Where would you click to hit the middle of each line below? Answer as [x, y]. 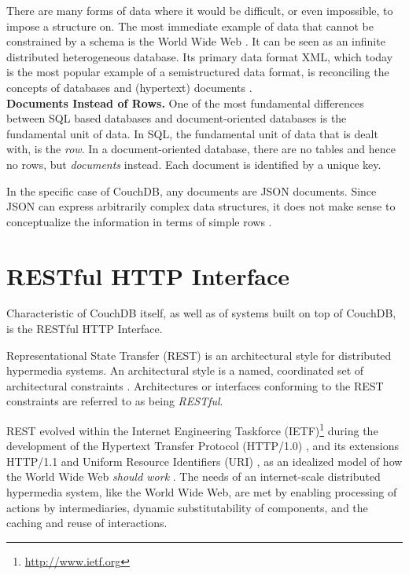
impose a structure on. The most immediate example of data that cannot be [190, 26]
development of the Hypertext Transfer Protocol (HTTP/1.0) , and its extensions [203, 446]
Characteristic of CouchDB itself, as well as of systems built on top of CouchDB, [201, 313]
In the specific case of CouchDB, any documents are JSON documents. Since [192, 190]
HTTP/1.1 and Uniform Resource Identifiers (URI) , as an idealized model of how [204, 461]
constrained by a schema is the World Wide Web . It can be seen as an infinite [196, 41]
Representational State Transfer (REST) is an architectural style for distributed [199, 355]
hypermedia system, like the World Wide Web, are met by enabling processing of [202, 492]
